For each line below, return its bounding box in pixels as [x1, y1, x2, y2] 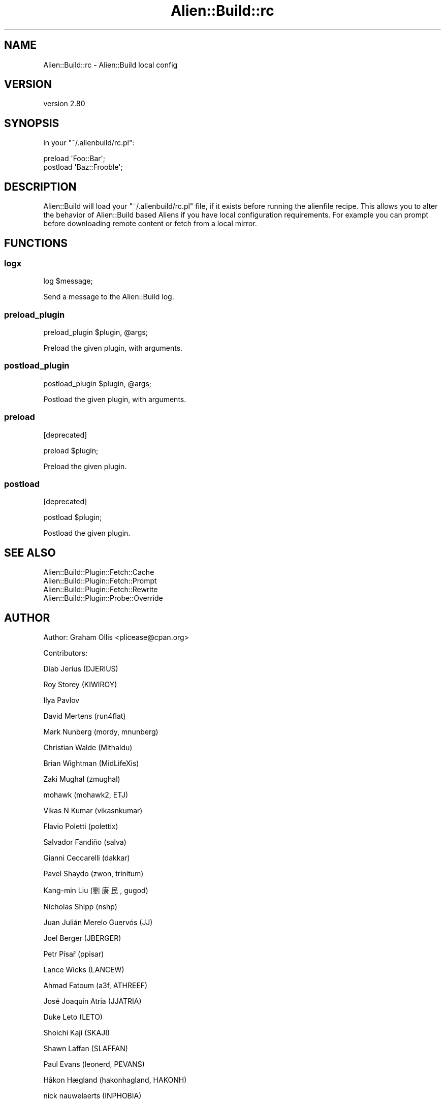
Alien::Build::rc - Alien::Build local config [43, 60, 178, 69]
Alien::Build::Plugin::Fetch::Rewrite [43, 585, 158, 594]
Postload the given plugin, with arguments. [43, 394, 186, 404]
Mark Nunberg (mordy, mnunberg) [43, 727, 158, 737]
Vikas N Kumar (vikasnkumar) [43, 806, 143, 815]
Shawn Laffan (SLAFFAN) [43, 1044, 128, 1053]
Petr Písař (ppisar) [43, 949, 104, 959]
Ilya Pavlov [43, 696, 80, 705]
